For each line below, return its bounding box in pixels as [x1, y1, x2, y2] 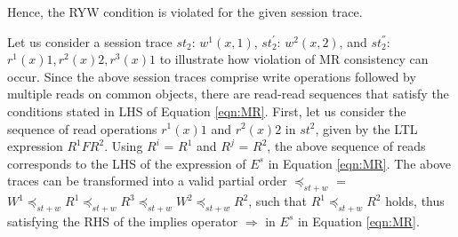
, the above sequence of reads [267, 137, 426, 155]
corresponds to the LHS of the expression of [7, 154, 246, 172]
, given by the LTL [315, 119, 418, 138]
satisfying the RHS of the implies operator [7, 211, 238, 230]
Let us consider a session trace [7, 32, 173, 51]
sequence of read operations [7, 119, 157, 138]
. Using [104, 137, 143, 155]
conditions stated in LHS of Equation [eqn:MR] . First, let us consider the [7, 101, 406, 120]
